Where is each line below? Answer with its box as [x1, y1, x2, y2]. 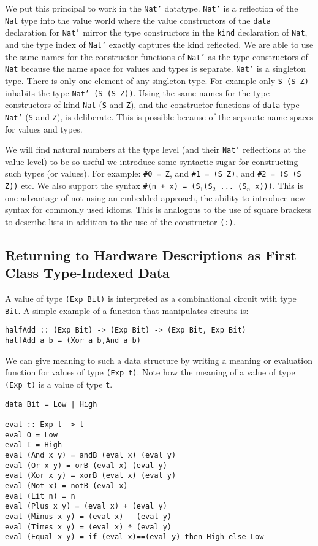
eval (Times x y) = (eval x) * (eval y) [5, 522, 172, 531]
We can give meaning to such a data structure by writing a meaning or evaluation [5, 353, 312, 366]
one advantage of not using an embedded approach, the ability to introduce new [5, 191, 306, 204]
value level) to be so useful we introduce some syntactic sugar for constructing [5, 155, 298, 167]
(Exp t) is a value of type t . [5, 378, 113, 391]
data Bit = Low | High [5, 399, 97, 409]
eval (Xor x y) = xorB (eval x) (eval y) [5, 471, 176, 480]
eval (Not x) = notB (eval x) [5, 481, 128, 490]
